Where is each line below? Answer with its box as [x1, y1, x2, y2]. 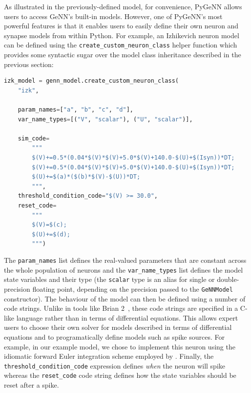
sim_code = [18, 135, 50, 142]
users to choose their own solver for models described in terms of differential [4, 322, 232, 332]
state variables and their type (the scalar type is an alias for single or [4, 274, 215, 284]
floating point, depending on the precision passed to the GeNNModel [32, 283, 233, 294]
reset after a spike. [4, 380, 59, 390]
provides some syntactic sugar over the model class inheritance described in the [4, 49, 241, 60]
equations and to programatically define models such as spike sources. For [4, 331, 225, 342]
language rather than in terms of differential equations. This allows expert [16, 312, 238, 323]
